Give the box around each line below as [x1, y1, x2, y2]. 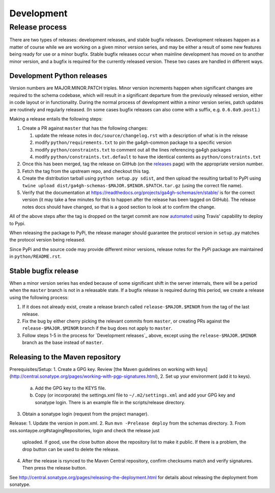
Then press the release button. [22, 465, 87, 471]
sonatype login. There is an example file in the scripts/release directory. [35, 399, 185, 405]
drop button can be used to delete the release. [22, 446, 120, 452]
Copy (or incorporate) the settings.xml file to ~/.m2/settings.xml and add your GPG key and [35, 392, 235, 398]
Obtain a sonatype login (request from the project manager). [22, 411, 149, 417]
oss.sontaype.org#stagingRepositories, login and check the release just [9, 427, 160, 433]
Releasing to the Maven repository [9, 353, 121, 361]
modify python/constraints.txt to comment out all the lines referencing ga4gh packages [35, 146, 231, 153]
